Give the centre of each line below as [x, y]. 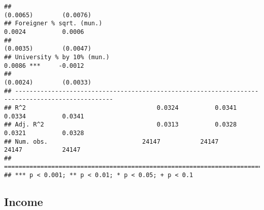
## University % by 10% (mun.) [57, 57]
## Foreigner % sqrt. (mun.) [53, 24]
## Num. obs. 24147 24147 [111, 141]
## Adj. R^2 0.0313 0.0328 [121, 125]
